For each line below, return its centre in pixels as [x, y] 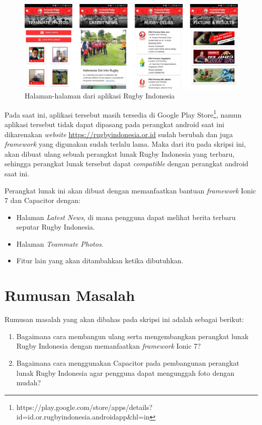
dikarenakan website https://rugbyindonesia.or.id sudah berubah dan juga [119, 134]
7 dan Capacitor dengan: [42, 200]
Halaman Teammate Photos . [60, 243]
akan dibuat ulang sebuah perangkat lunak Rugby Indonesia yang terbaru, [120, 153]
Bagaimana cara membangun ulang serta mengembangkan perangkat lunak [133, 336]
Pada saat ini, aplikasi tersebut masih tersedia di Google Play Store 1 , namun [123, 114]
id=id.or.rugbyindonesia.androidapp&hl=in [83, 417]
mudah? [29, 383]
